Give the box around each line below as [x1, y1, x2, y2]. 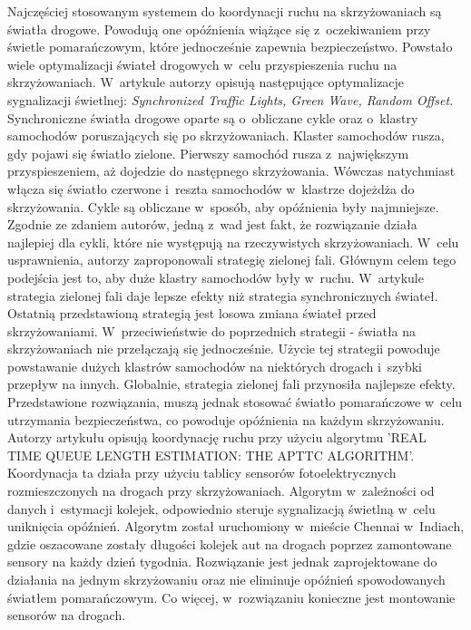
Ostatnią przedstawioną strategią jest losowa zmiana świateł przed [7, 304, 377, 323]
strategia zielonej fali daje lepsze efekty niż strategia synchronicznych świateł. [7, 286, 438, 305]
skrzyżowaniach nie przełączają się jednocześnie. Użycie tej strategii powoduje [7, 339, 440, 358]
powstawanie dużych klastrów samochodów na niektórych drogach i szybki [7, 356, 422, 375]
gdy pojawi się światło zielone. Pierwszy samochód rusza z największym [7, 143, 409, 162]
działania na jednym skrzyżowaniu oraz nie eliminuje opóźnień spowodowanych [7, 570, 446, 588]
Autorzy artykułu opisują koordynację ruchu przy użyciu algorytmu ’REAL [7, 428, 427, 447]
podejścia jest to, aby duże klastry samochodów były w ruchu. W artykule [7, 267, 424, 286]
